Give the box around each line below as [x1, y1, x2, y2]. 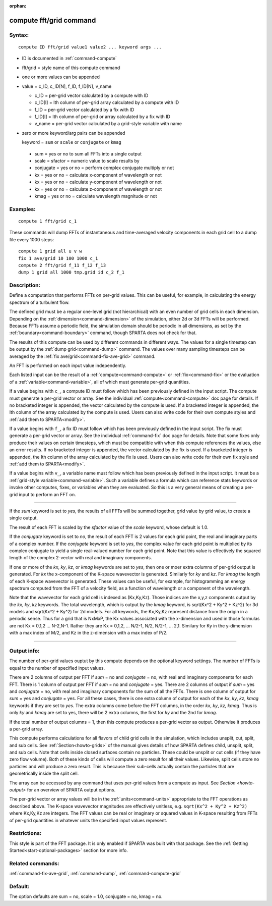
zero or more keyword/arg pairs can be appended [22, 130, 125, 136]
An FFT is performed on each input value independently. [9, 362, 127, 368]
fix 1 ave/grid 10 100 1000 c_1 [18, 255, 98, 261]
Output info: [9, 648, 40, 654]
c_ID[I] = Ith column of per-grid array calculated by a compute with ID [34, 99, 179, 105]
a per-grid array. [9, 726, 44, 732]
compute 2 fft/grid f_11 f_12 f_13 [18, 262, 106, 268]
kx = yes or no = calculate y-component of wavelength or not [34, 179, 162, 185]
